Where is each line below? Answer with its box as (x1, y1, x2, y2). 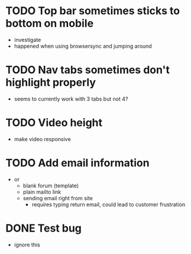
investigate (14, 36, 41, 43)
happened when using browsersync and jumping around (14, 43, 152, 50)
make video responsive (14, 135, 72, 142)
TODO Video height (5, 116, 103, 129)
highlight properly (5, 76, 96, 89)
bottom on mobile (5, 17, 94, 30)
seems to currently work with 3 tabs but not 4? (14, 95, 128, 102)
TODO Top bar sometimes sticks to (5, 4, 180, 18)
